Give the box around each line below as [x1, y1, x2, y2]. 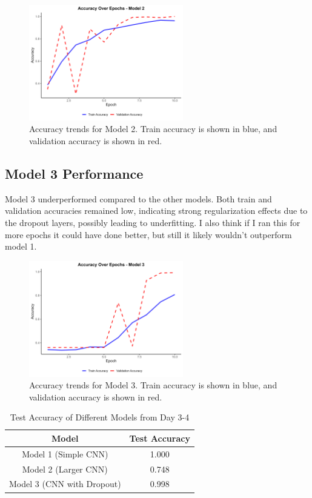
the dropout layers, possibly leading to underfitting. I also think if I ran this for [5, 216, 300, 228]
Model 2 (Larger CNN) [22, 462, 108, 475]
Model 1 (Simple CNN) [22, 447, 108, 460]
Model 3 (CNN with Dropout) [9, 477, 121, 490]
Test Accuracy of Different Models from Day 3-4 [10, 411, 190, 423]
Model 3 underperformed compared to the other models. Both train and [5, 192, 272, 205]
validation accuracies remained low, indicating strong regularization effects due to [5, 204, 308, 217]
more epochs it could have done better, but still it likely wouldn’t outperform [5, 228, 292, 241]
